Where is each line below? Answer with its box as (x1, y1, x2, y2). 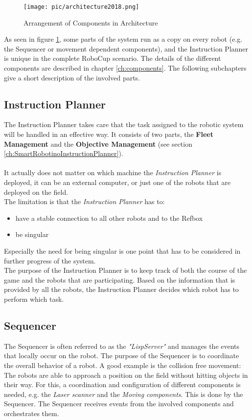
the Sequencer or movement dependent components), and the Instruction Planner (4, 43, 249, 53)
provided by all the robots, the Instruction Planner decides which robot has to (4, 284, 239, 294)
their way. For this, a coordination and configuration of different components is (4, 379, 241, 390)
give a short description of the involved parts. (4, 72, 140, 82)
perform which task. (4, 293, 64, 304)
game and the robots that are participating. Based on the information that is (4, 274, 235, 285)
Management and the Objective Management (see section (4, 138, 192, 149)
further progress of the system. (4, 255, 96, 265)
